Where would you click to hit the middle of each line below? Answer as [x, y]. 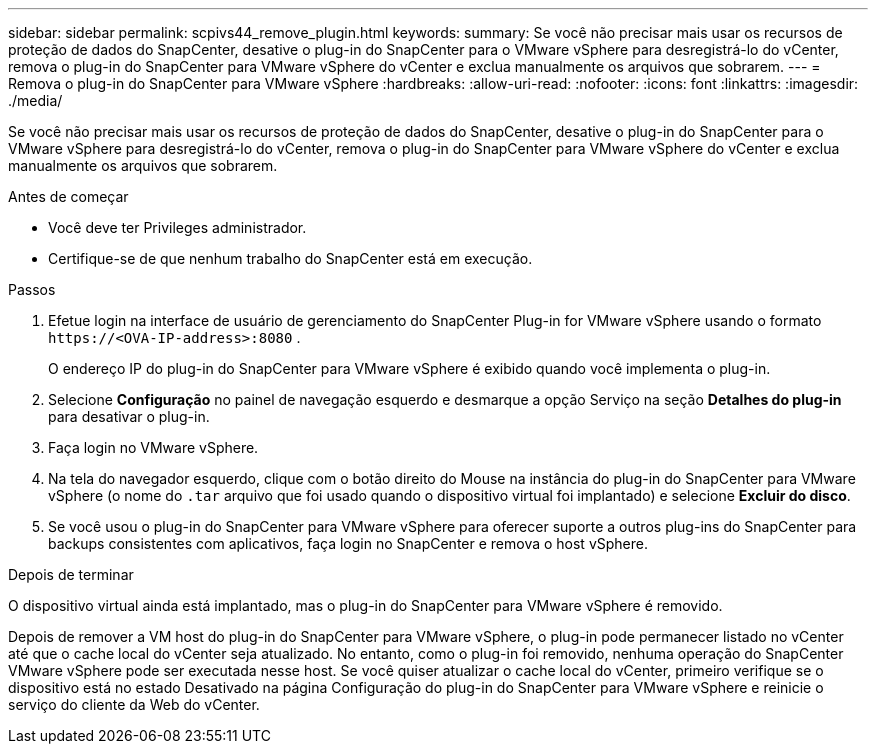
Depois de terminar [71, 574]
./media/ [35, 100]
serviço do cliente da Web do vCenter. [134, 704]
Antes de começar [68, 196]
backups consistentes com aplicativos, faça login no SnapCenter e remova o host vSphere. [348, 543]
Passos [32, 289]
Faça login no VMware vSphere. [153, 447]
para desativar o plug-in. [129, 416]
